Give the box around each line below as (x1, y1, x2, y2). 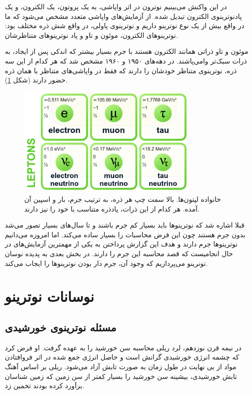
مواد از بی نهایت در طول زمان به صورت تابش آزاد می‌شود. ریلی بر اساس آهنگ (5, 361, 236, 371)
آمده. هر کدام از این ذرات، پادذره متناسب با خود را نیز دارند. (24, 203, 200, 213)
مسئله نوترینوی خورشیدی (5, 319, 117, 334)
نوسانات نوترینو (5, 286, 94, 306)
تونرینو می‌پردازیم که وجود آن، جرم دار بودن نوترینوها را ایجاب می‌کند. (5, 258, 208, 268)
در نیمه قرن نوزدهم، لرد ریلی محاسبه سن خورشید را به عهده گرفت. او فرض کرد (5, 342, 242, 352)
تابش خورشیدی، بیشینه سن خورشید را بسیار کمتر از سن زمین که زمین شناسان (5, 371, 237, 381)
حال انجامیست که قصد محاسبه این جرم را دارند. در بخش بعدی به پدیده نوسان (5, 248, 233, 259)
